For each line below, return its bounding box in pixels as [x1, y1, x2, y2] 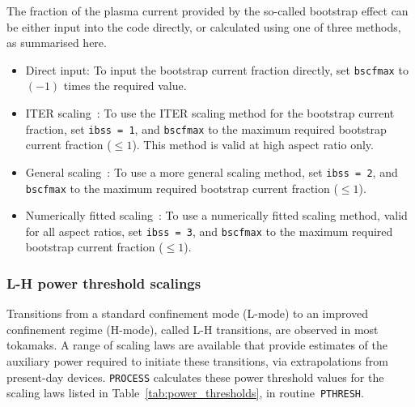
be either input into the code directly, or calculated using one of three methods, [6, 18, 401, 35]
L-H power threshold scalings [6, 272, 201, 293]
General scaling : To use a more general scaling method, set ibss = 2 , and [25, 163, 398, 180]
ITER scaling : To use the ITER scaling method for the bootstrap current [25, 105, 395, 122]
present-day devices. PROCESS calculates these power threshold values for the [6, 368, 384, 385]
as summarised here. [6, 34, 107, 51]
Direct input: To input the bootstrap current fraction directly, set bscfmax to [25, 61, 409, 78]
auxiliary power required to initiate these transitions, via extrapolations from [6, 353, 388, 370]
